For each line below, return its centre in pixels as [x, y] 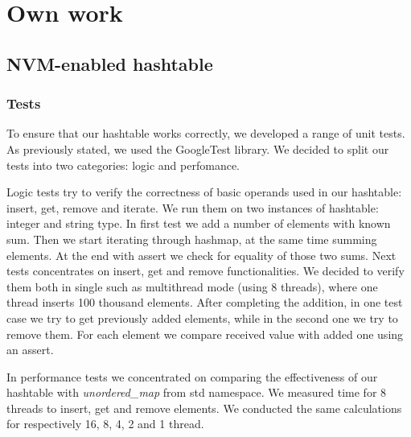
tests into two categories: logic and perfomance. [123, 165]
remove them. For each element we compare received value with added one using [205, 334]
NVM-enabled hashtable [110, 63]
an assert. [30, 350]
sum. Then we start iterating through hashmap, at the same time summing [192, 239]
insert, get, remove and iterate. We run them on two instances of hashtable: [193, 207]
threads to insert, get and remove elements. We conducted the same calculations [204, 408]
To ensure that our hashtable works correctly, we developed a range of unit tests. [206, 133]
